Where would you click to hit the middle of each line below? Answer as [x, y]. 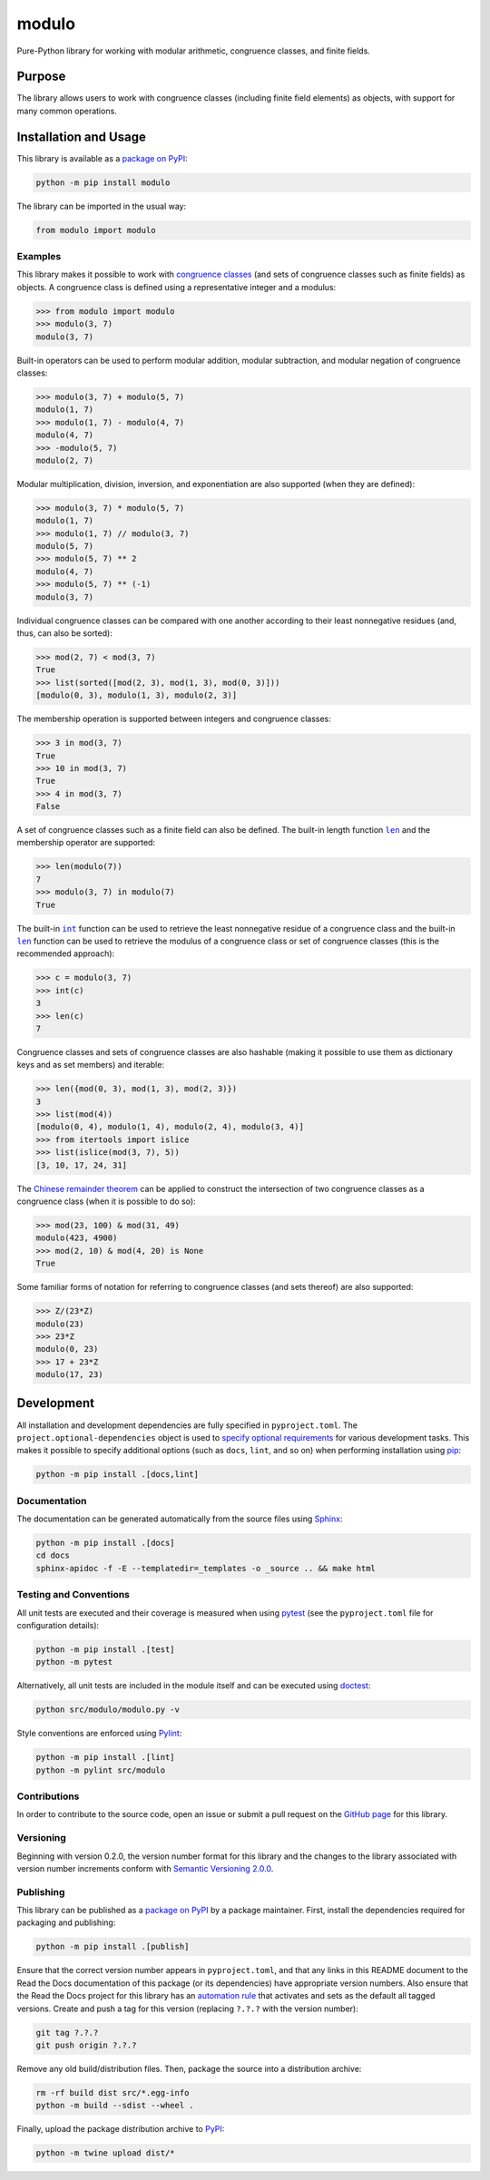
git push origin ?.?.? [86, 2045]
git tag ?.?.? [67, 2033]
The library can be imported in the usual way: [102, 206]
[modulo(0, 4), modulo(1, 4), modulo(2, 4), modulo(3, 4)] [170, 1127]
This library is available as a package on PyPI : [102, 158]
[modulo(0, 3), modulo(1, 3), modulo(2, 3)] [137, 695]
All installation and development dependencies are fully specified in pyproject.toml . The [187, 1425]
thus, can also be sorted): [64, 633]
